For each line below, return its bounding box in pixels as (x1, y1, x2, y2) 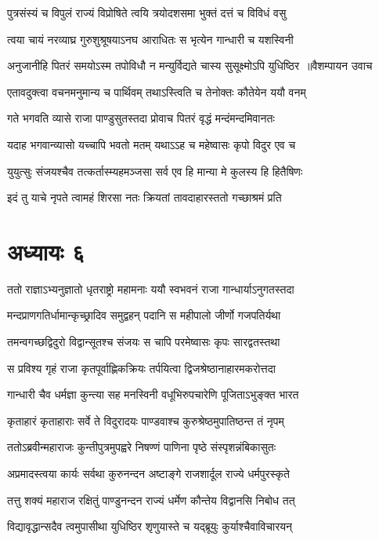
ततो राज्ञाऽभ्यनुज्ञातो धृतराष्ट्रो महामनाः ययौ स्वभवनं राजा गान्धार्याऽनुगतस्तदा (7, 280, 294, 297)
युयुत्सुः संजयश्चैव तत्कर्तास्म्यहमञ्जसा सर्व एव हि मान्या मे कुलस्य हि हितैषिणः (7, 162, 303, 179)
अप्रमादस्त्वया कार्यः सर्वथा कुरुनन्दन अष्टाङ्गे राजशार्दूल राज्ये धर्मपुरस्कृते (7, 465, 290, 482)
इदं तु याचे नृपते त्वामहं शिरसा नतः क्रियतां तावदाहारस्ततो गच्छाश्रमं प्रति (7, 189, 282, 206)
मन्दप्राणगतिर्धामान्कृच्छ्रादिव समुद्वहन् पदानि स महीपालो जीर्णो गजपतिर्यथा (7, 307, 281, 323)
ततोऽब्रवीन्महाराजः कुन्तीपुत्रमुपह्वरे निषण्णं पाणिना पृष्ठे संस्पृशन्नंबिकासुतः (7, 439, 276, 455)
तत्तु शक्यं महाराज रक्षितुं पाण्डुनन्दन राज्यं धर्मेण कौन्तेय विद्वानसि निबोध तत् (7, 491, 295, 508)
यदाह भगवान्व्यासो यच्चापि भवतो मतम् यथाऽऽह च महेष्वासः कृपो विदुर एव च (7, 136, 296, 152)
